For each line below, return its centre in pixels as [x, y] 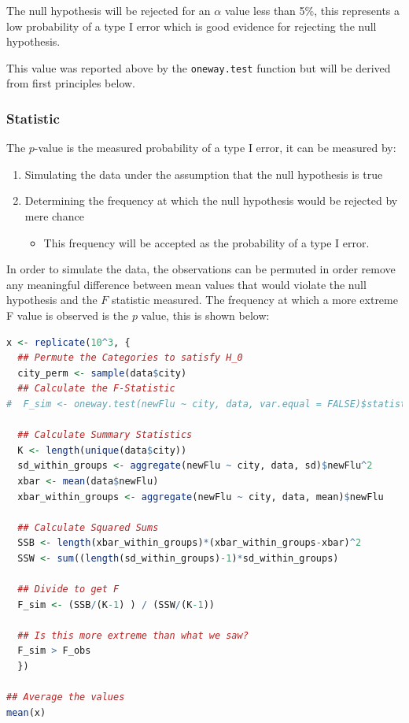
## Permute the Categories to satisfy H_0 [130, 358]
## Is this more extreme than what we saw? [133, 635]
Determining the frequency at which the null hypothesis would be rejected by [211, 200]
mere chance [54, 216]
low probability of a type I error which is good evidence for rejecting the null [192, 26]
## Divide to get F [68, 590]
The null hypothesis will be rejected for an [109, 10]
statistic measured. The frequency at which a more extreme [255, 300]
